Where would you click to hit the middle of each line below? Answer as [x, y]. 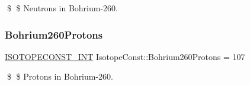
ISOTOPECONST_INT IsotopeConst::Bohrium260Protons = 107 [125, 56]
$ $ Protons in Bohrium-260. [60, 76]
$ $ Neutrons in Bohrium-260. [62, 8]
